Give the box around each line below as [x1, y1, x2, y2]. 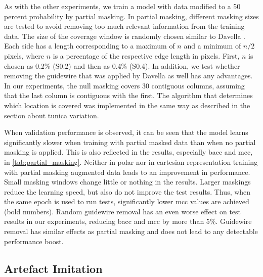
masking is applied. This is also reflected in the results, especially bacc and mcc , [4, 147, 253, 157]
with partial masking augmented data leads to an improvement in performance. [4, 166, 250, 177]
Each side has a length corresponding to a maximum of [4, 40, 175, 51]
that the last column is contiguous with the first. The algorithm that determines [4, 90, 253, 101]
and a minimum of [184, 40, 241, 51]
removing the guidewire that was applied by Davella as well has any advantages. [4, 70, 253, 81]
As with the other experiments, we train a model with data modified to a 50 [4, 1, 241, 11]
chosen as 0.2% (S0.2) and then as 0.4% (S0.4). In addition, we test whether [4, 60, 240, 71]
